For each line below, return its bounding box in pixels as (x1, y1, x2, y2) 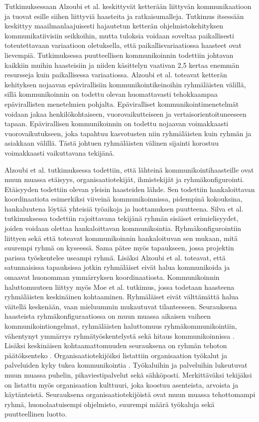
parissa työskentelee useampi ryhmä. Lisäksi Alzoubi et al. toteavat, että (4, 252, 226, 262)
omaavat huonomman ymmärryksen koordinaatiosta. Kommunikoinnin (4, 272, 220, 282)
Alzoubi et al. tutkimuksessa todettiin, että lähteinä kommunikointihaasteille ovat (4, 164, 254, 175)
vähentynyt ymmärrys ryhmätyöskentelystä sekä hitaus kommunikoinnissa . (4, 330, 235, 341)
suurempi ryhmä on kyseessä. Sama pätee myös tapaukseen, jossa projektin (4, 242, 234, 253)
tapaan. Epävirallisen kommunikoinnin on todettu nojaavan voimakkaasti (4, 118, 229, 129)
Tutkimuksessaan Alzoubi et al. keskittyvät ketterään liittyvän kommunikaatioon (4, 1, 252, 11)
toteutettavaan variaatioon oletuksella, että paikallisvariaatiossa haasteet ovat (4, 40, 242, 50)
